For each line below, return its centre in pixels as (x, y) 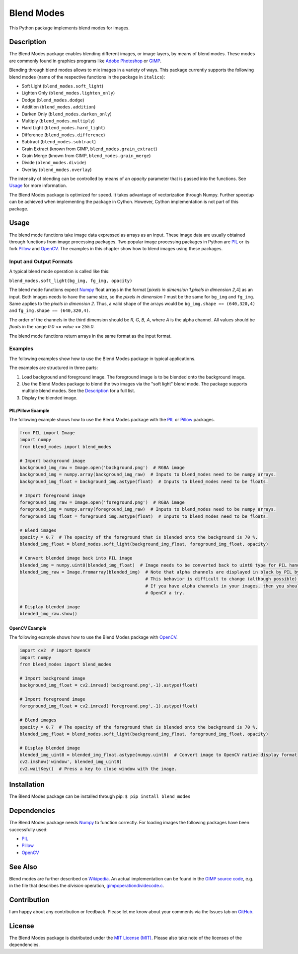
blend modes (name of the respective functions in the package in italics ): (87, 77)
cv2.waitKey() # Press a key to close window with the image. (98, 769)
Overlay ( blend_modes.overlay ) (57, 170)
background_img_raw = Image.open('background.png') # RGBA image (102, 468)
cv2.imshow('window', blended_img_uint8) (71, 762)
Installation (27, 785)
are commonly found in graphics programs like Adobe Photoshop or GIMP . (85, 61)
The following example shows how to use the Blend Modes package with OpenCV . (94, 637)
